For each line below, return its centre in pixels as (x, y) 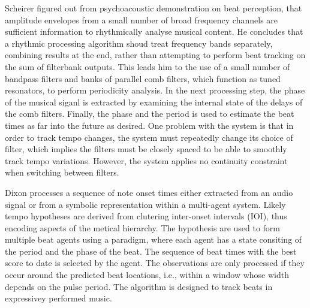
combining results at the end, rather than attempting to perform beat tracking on (155, 55)
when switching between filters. (62, 172)
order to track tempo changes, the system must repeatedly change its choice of (149, 137)
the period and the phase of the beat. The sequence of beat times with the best (151, 251)
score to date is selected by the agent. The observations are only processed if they (155, 263)
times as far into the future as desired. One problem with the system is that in (149, 125)
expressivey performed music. (58, 298)
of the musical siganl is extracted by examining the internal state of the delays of (154, 102)
